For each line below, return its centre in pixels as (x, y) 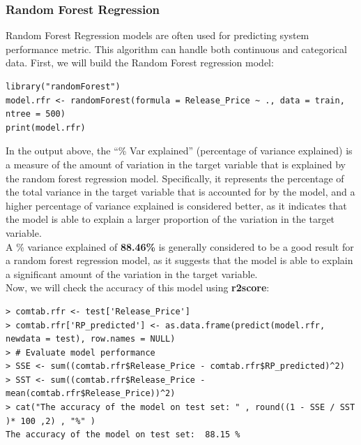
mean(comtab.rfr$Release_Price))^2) (91, 394)
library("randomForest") (63, 87)
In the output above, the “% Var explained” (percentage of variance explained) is (179, 151)
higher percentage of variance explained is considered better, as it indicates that (176, 205)
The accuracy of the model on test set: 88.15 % (123, 435)
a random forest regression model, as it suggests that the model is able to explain (179, 260)
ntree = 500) (36, 114)
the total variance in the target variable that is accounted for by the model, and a (180, 192)
